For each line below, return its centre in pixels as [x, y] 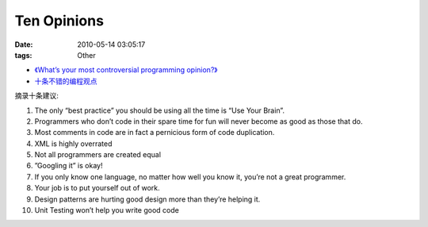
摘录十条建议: [37, 96]
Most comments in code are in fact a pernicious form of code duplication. [155, 133]
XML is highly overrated [73, 144]
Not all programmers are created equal [98, 155]
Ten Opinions [59, 21]
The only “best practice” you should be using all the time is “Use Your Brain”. [160, 110]
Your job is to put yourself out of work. [97, 188]
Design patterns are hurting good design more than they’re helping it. [147, 199]
